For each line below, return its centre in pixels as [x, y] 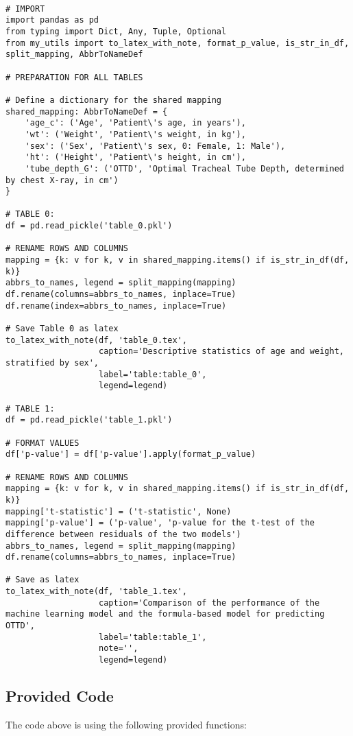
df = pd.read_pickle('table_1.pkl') [89, 420]
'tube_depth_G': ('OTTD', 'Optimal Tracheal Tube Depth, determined [184, 168]
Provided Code [60, 696]
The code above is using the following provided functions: [126, 724]
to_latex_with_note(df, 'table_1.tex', [96, 592]
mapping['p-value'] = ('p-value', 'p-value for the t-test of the [160, 523]
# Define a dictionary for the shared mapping [113, 100]
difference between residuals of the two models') [123, 534]
